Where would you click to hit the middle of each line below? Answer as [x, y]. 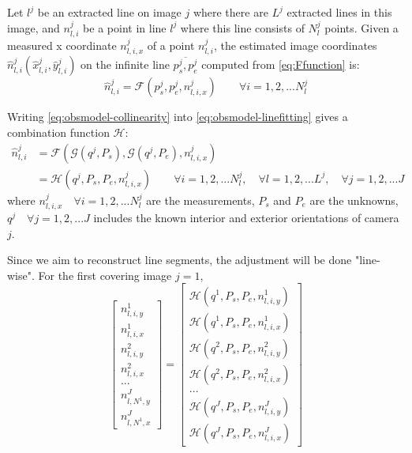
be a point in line [125, 27]
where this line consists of [242, 27]
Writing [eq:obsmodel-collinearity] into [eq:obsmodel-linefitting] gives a [178, 117]
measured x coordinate [62, 45]
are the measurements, [200, 200]
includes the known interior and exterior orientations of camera [246, 218]
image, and [34, 27]
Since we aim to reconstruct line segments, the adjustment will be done [180, 260]
